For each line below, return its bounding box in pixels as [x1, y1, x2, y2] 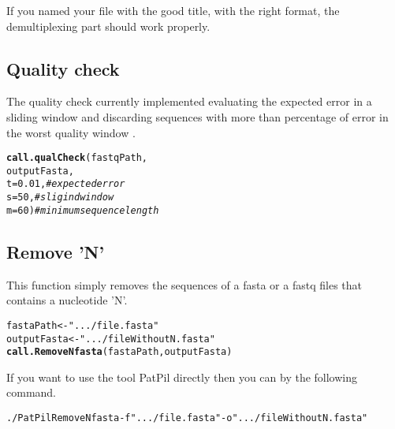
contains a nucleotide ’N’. [6, 292, 128, 308]
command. [6, 384, 56, 401]
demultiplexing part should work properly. [6, 17, 211, 34]
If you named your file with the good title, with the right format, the [6, 2, 340, 18]
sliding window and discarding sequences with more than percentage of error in [6, 108, 389, 125]
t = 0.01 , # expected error [6, 178, 125, 190]
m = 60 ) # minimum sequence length [6, 204, 159, 216]
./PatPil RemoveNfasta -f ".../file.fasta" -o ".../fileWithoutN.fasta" [6, 412, 368, 423]
